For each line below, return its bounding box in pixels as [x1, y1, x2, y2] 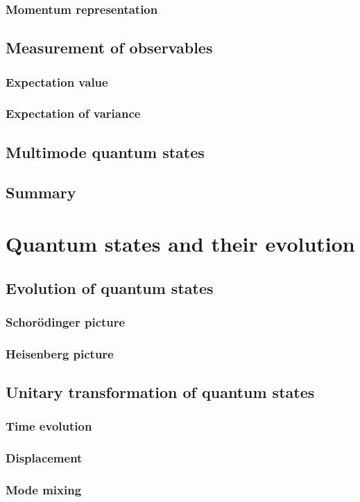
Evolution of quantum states [6, 277, 214, 298]
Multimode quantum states [6, 141, 205, 162]
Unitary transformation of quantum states [6, 381, 315, 403]
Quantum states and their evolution [6, 230, 355, 258]
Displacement [6, 449, 83, 467]
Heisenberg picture [6, 345, 114, 362]
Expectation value [6, 73, 108, 90]
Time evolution [6, 417, 92, 435]
